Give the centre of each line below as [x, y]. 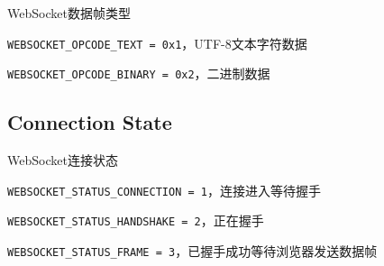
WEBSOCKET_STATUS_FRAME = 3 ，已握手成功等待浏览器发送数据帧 [192, 251]
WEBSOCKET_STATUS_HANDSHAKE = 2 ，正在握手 [136, 220]
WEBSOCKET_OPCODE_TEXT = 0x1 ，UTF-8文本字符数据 [157, 43]
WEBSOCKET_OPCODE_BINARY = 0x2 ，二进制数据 [139, 73]
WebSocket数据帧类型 [69, 13]
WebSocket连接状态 [63, 160]
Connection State [90, 122]
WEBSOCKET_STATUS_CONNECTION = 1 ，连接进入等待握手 [164, 190]
